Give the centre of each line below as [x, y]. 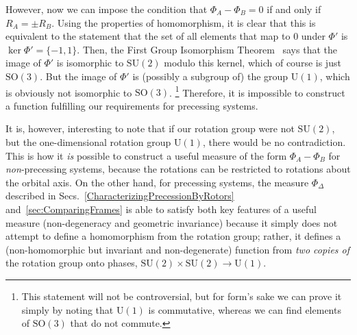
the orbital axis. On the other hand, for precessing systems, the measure [157, 182]
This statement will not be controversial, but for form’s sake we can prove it [182, 296]
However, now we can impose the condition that [107, 9]
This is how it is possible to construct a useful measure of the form [146, 155]
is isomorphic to [90, 63]
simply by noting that [67, 309]
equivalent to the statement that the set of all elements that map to [148, 36]
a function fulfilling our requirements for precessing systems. [132, 105]
